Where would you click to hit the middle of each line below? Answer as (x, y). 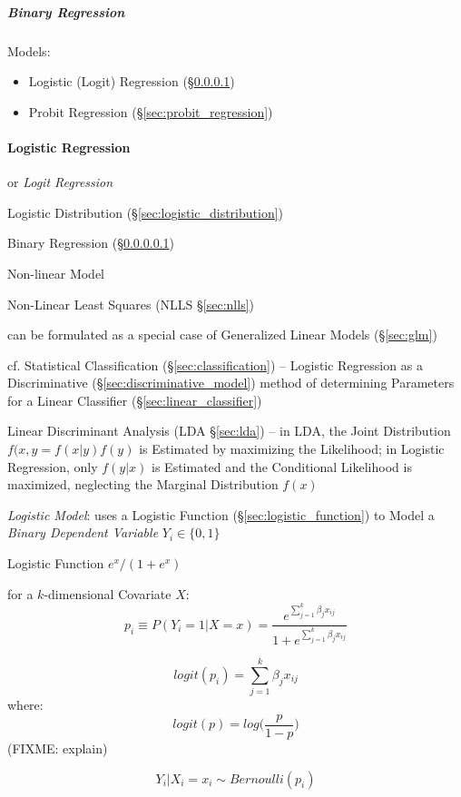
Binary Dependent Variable (83, 532)
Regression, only (53, 466)
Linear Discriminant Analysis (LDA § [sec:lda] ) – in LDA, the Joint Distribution (229, 431)
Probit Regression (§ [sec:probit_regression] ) (151, 111)
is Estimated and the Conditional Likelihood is (282, 466)
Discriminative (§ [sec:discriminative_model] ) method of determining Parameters (231, 383)
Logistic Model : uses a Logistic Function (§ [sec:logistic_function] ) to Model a (221, 514)
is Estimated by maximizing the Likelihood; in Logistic (292, 449)
